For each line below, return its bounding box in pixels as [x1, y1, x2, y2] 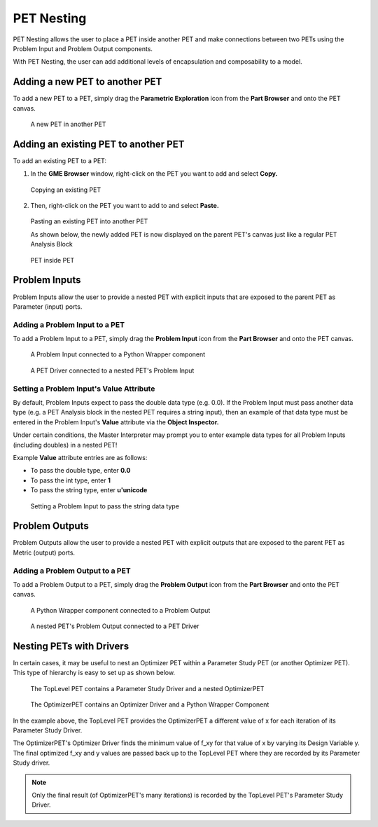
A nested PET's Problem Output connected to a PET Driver [30, 622, 199, 630]
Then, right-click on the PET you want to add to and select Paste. [30, 202, 220, 210]
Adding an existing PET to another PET [13, 138, 185, 150]
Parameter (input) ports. [13, 302, 83, 311]
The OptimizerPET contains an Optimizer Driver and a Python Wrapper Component [30, 700, 269, 709]
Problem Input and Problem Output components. [13, 44, 153, 53]
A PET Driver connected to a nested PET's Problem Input [30, 366, 195, 375]
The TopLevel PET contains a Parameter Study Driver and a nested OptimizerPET [30, 684, 265, 693]
